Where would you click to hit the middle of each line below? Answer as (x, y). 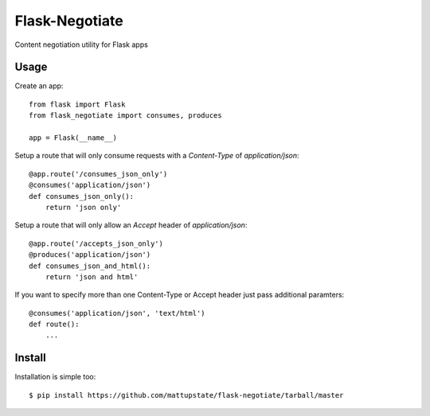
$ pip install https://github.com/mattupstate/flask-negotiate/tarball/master (186, 395)
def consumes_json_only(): (82, 196)
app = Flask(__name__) (73, 138)
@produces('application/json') (90, 255)
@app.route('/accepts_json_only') (96, 243)
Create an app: (39, 86)
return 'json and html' (92, 277)
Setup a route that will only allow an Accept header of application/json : (131, 225)
